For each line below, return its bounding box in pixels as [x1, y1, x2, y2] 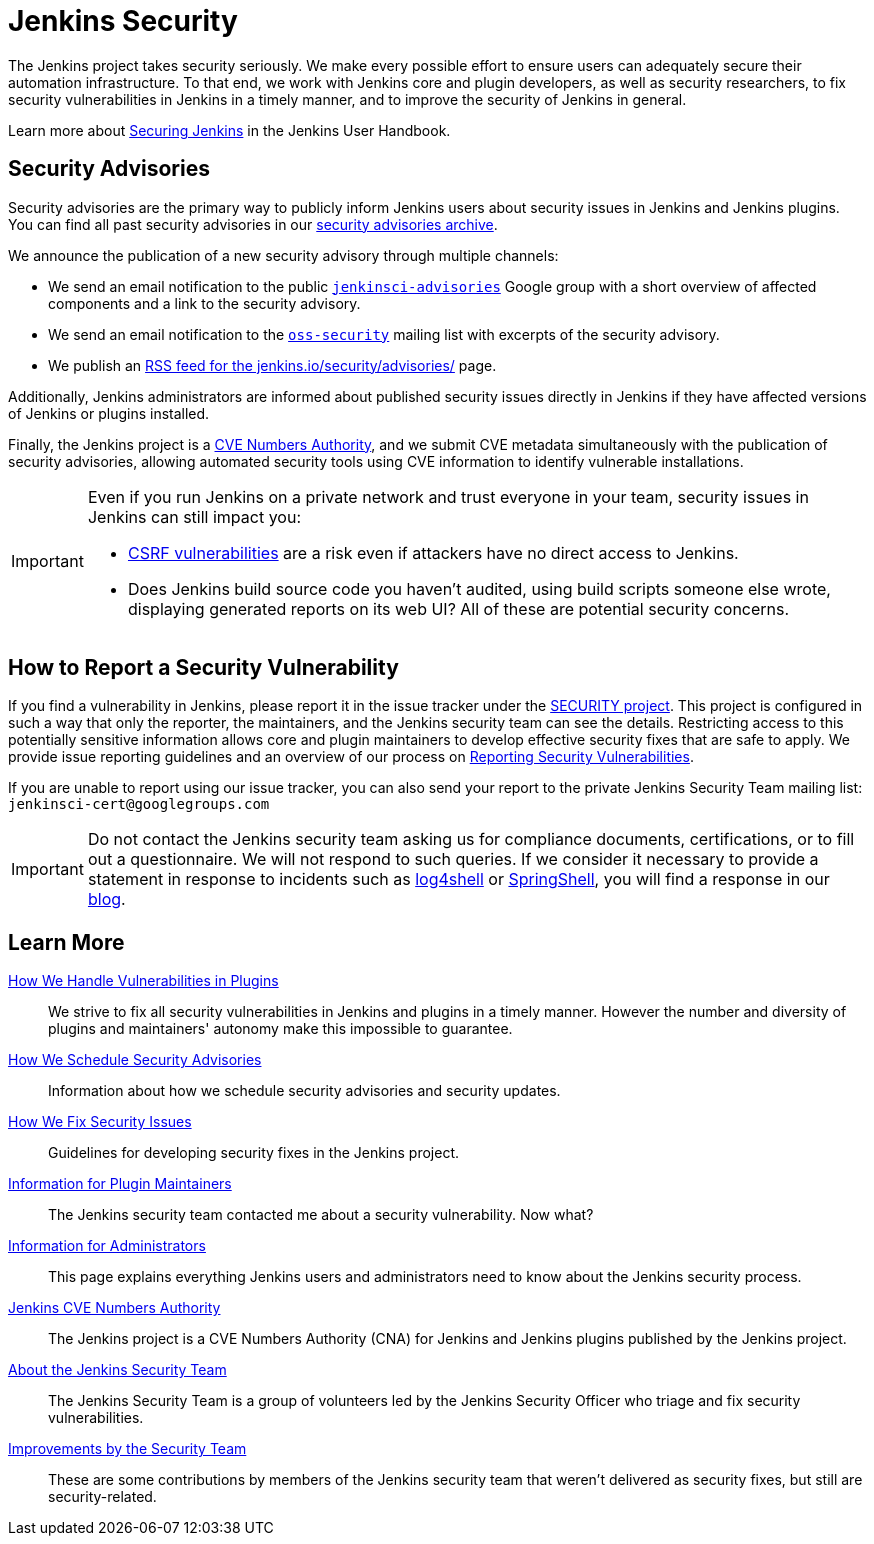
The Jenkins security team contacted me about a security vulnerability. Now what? [48, 1206, 594, 1224]
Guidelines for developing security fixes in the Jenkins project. [48, 1144, 460, 1162]
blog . [87, 889, 126, 910]
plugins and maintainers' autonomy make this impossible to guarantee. [48, 1020, 513, 1038]
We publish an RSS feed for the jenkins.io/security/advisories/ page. [48, 356, 497, 374]
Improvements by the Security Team [8, 1440, 247, 1458]
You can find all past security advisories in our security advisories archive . [8, 215, 498, 233]
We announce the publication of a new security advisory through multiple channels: [8, 246, 559, 264]
